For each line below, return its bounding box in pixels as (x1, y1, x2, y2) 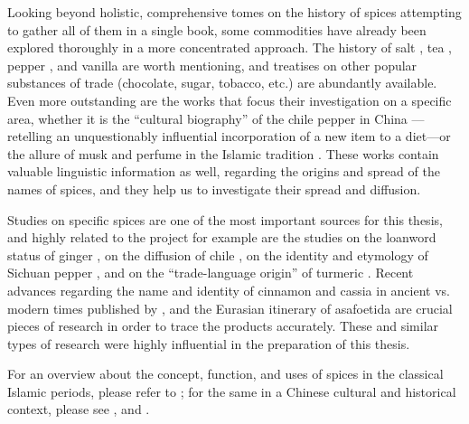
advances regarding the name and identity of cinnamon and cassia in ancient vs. (7, 280, 450, 299)
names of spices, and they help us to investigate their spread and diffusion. (7, 179, 421, 198)
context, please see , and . (7, 400, 150, 419)
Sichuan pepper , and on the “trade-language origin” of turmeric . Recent (7, 263, 414, 282)
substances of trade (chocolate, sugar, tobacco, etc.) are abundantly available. (7, 73, 437, 92)
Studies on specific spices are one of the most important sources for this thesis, (7, 210, 443, 229)
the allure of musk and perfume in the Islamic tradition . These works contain (7, 144, 439, 163)
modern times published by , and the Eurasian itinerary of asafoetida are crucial (7, 298, 453, 317)
